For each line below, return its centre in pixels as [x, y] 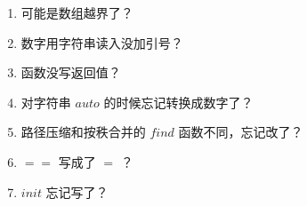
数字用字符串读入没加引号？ [102, 42]
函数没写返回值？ [71, 72]
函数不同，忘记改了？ [241, 132]
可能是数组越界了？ [77, 12]
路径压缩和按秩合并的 [83, 132]
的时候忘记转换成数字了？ [178, 102]
